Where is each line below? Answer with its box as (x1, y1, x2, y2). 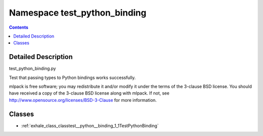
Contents (9, 24, 29, 30)
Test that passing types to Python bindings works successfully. (9, 75, 136, 80)
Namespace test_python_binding (9, 7, 147, 18)
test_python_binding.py (9, 66, 56, 72)
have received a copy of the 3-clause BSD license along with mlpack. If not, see (9, 90, 170, 96)
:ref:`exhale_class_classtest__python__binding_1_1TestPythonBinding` (21, 122, 159, 129)
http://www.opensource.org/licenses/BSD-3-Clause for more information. (9, 97, 157, 103)
